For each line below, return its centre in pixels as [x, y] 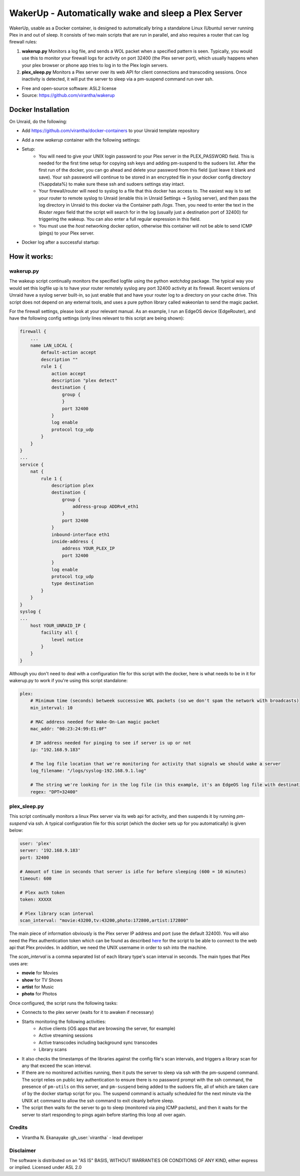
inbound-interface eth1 [80, 534]
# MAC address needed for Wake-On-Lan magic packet [95, 722]
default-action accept [69, 352]
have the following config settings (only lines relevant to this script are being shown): [97, 318]
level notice [67, 640]
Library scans [53, 1049]
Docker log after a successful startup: [60, 242]
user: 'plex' [36, 844]
